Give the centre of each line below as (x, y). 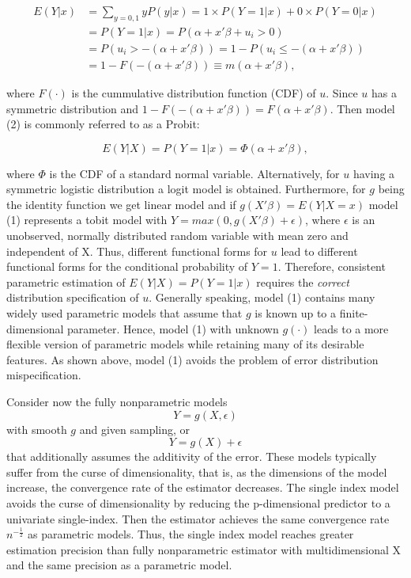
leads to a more (351, 328)
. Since (342, 92)
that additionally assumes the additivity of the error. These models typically (192, 456)
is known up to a (296, 313)
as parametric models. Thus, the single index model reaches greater (190, 534)
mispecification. (44, 375)
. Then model (362, 108)
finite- (354, 313)
